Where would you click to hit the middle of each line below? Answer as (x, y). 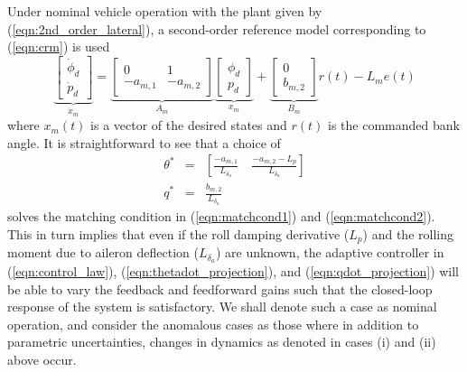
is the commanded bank (394, 125)
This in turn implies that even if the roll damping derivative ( (178, 233)
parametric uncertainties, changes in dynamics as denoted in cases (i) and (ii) (222, 342)
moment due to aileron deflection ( (103, 252)
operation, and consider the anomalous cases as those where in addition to (213, 324)
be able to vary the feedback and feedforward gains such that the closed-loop (220, 288)
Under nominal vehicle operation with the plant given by (165, 11)
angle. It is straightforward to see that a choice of (144, 142)
